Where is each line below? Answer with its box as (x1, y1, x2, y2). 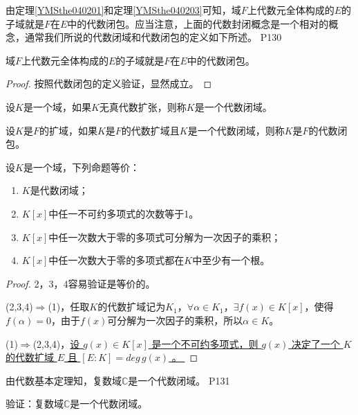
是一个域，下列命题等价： (23, 159, 140, 174)
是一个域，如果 (23, 99, 91, 114)
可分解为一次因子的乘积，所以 (107, 312, 243, 327)
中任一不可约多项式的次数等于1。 (48, 206, 199, 220)
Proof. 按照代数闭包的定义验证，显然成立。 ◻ (6, 76, 212, 91)
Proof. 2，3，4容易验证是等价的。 (6, 276, 156, 290)
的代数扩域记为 (97, 299, 166, 314)
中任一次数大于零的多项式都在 (48, 253, 185, 267)
